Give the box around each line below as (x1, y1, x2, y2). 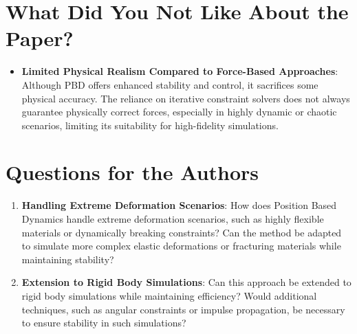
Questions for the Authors (6, 158, 259, 186)
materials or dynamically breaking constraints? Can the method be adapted (21, 225, 342, 239)
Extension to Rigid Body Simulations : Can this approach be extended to (21, 275, 351, 289)
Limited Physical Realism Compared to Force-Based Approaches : (21, 64, 338, 78)
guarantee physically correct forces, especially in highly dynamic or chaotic (21, 104, 337, 119)
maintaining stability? (21, 252, 114, 266)
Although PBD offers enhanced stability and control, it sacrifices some (21, 77, 318, 91)
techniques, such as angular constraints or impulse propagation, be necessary (21, 302, 345, 316)
